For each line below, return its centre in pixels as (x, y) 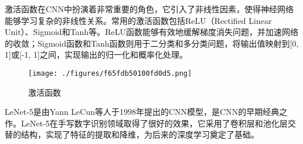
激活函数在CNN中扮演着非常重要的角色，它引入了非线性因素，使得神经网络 (149, 9)
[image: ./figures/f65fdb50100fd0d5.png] (110, 73)
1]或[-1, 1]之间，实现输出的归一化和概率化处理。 (96, 55)
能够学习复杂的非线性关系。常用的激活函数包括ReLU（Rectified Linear (138, 20)
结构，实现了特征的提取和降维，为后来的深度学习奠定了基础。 (140, 134)
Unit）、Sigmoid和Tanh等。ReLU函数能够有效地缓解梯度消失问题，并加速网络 (151, 32)
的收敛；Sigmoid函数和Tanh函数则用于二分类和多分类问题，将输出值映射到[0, (152, 43)
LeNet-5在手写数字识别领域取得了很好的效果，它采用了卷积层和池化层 (154, 123)
